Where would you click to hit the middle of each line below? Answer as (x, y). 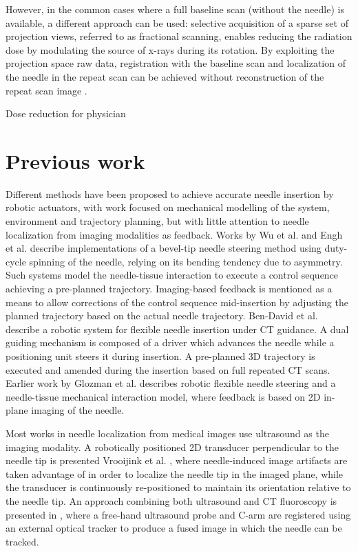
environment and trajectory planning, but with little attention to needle (157, 221)
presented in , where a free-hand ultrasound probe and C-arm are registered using (178, 514)
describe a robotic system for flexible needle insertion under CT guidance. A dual (177, 329)
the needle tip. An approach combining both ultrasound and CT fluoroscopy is (171, 500)
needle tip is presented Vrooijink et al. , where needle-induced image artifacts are (177, 460)
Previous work (75, 160)
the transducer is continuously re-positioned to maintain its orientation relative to (178, 487)
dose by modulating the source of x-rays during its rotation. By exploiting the (170, 49)
